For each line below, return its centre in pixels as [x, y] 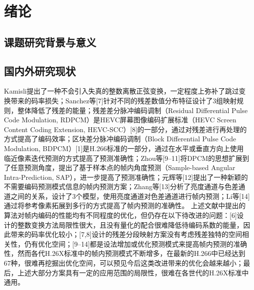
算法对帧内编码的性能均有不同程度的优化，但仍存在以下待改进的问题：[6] [120, 215]
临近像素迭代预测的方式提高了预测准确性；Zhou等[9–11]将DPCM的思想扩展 [123, 158]
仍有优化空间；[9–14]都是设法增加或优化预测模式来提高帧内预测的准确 [136, 243]
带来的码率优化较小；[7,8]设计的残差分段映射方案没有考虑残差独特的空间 [126, 234]
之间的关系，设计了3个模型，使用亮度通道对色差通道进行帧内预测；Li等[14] [130, 196]
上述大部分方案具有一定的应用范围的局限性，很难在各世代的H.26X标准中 [133, 272]
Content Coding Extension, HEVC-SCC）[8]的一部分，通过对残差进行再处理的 [126, 129]
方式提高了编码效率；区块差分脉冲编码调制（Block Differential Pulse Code [120, 139]
